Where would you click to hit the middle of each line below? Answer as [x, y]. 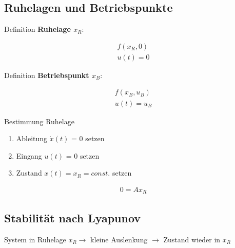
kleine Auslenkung [119, 239]
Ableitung [32, 138]
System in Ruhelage [35, 239]
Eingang [29, 155]
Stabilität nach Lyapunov [73, 217]
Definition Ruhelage [37, 29]
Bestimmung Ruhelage [39, 121]
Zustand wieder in [192, 239]
